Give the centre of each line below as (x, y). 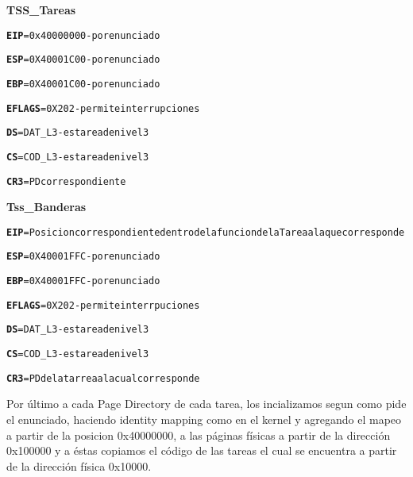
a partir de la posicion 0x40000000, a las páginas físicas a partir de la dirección (199, 435)
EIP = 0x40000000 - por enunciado (83, 35)
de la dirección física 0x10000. (79, 465)
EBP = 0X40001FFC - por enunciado (83, 281)
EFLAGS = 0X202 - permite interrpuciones (103, 305)
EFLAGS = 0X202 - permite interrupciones (103, 108)
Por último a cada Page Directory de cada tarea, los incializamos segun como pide (206, 404)
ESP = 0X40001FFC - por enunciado (83, 257)
